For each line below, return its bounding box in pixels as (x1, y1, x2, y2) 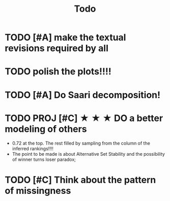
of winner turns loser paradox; (12, 156, 76, 162)
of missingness (5, 185, 71, 196)
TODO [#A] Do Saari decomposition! (5, 89, 161, 101)
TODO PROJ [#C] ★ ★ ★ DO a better (5, 112, 163, 124)
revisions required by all (5, 43, 109, 54)
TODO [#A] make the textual (5, 32, 126, 43)
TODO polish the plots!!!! (5, 66, 111, 77)
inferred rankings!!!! (12, 146, 54, 152)
